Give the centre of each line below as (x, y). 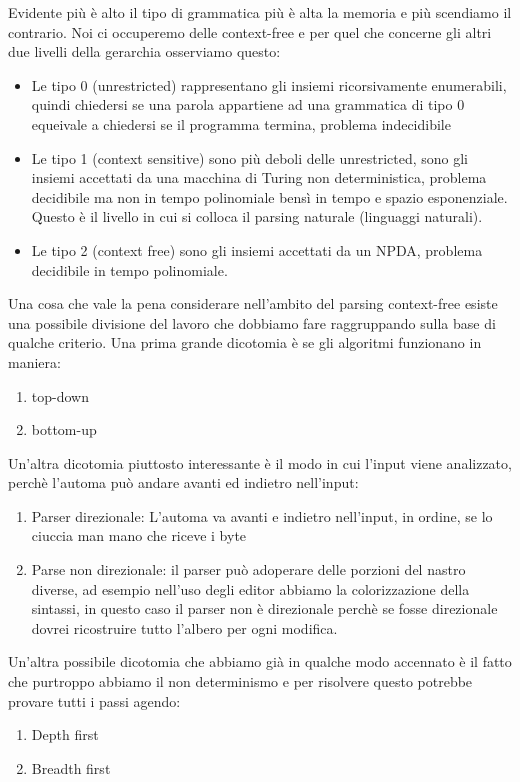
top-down (60, 395)
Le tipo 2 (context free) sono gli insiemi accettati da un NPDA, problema (257, 249)
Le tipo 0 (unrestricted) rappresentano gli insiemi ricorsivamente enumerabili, (269, 84)
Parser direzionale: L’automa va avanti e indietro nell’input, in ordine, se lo (262, 515)
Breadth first (71, 767)
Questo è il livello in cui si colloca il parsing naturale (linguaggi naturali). (257, 216)
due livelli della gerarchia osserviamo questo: (144, 51)
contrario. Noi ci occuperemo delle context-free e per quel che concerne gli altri (250, 31)
